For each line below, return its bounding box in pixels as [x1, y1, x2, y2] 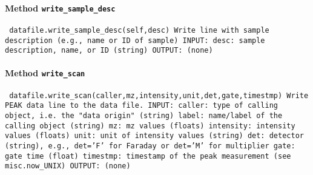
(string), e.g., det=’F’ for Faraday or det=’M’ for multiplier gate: [5, 141, 295, 150]
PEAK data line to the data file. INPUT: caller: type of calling [5, 101, 278, 110]
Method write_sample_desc [5, 1, 116, 14]
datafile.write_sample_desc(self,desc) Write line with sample [9, 25, 269, 35]
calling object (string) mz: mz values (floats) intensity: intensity [5, 121, 295, 130]
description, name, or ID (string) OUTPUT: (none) [5, 46, 213, 55]
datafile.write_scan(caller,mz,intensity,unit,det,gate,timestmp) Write [9, 91, 309, 100]
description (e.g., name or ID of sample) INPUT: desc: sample [5, 36, 265, 45]
